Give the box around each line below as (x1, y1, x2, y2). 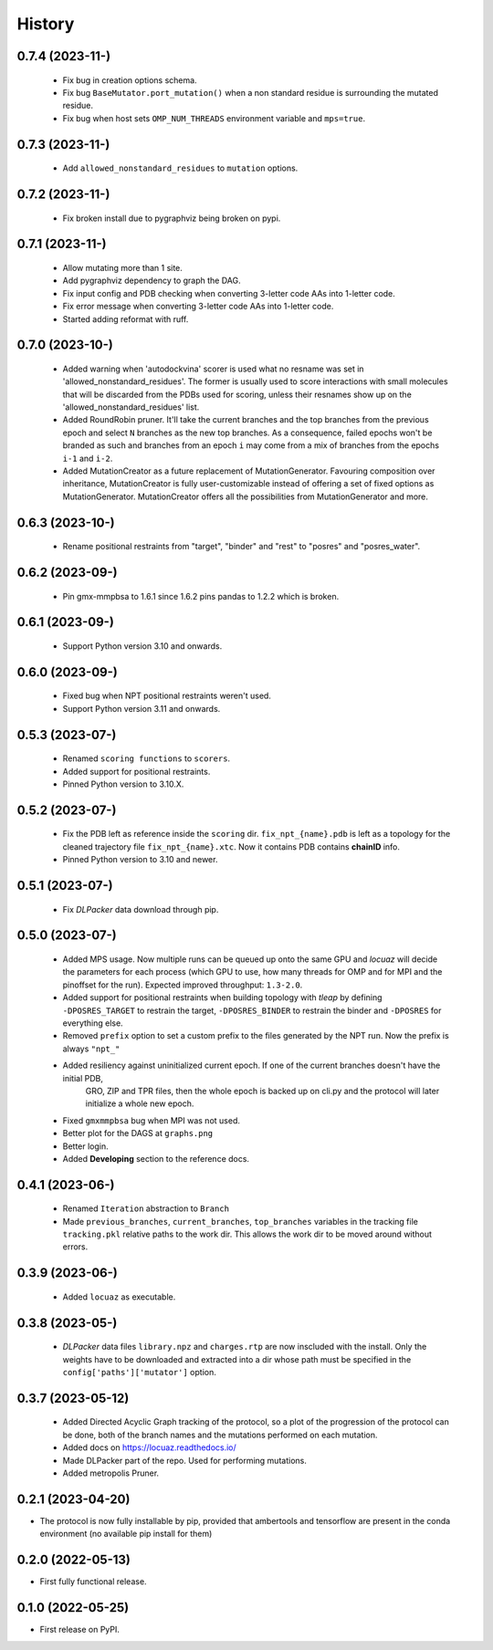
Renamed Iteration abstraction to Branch (62, 1203, 230, 1214)
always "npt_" (62, 1043, 121, 1054)
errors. (62, 1241, 89, 1252)
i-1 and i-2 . (62, 453, 113, 464)
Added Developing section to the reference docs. (62, 1153, 250, 1164)
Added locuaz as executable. (62, 1291, 176, 1302)
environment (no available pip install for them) (39, 1529, 213, 1540)
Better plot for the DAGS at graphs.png (62, 1128, 214, 1139)
